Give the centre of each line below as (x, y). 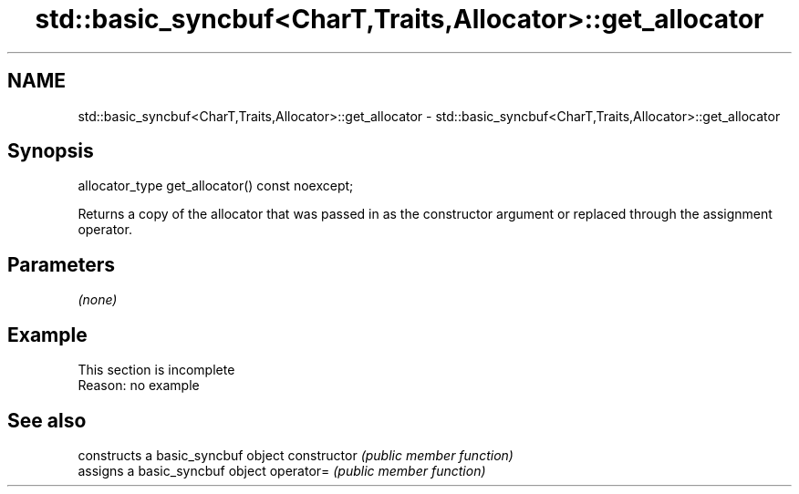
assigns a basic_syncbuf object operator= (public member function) (282, 470)
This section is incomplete (156, 370)
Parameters (61, 264)
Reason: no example (139, 386)
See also (47, 420)
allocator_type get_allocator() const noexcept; (216, 186)
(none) (98, 300)
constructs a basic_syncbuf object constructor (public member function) (296, 455)
